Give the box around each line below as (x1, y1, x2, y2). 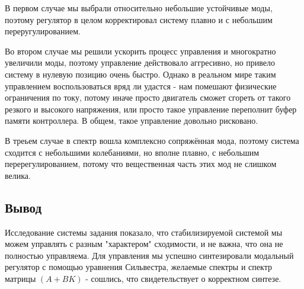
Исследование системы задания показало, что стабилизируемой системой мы (5, 226, 283, 238)
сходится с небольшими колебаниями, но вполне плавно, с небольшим (5, 146, 260, 158)
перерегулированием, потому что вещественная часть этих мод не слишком (5, 158, 277, 170)
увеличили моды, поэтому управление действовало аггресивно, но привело (5, 56, 276, 69)
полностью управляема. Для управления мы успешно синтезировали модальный (5, 249, 294, 261)
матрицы (5, 272, 36, 284)
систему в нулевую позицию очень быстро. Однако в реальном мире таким (5, 68, 276, 80)
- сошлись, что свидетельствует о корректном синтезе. (85, 272, 281, 284)
